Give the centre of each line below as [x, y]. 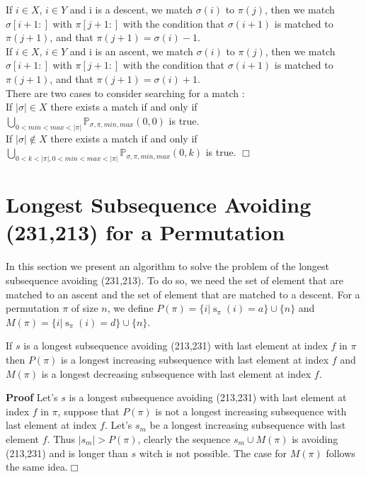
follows [341, 453]
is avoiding [315, 438]
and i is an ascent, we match [131, 51]
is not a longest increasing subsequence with [251, 411]
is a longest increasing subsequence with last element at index [195, 359]
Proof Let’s [32, 397]
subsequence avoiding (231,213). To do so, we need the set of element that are [175, 280]
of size [85, 308]
